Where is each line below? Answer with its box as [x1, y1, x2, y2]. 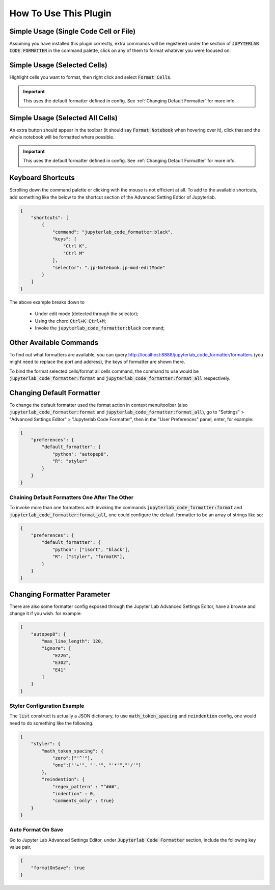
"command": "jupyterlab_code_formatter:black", [52, 229, 174, 235]
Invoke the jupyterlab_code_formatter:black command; [35, 325, 165, 331]
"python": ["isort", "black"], [52, 546, 131, 552]
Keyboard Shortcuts [9, 174, 75, 182]
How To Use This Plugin [9, 8, 112, 19]
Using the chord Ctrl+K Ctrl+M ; [35, 318, 106, 324]
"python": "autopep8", [52, 451, 109, 457]
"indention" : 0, [52, 791, 96, 796]
